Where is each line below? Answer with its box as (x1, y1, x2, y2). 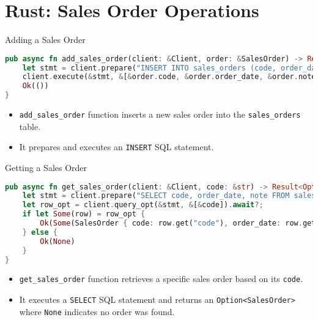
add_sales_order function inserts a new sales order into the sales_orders (19, 108, 301, 121)
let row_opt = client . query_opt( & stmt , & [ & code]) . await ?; (22, 200, 264, 210)
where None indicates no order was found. (19, 305, 175, 318)
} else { (22, 227, 57, 237)
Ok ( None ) (40, 237, 75, 246)
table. (19, 120, 41, 132)
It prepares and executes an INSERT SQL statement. (19, 140, 214, 153)
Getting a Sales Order (5, 161, 87, 173)
